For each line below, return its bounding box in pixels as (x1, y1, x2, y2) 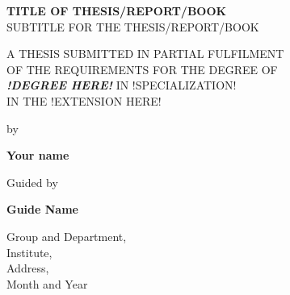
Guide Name (6, 201, 78, 218)
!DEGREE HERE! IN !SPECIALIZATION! (6, 77, 237, 93)
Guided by (6, 173, 58, 190)
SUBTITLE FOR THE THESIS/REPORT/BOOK (6, 18, 259, 35)
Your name (6, 147, 69, 164)
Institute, (6, 243, 53, 260)
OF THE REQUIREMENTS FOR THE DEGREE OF (6, 60, 278, 77)
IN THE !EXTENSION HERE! (6, 92, 162, 109)
